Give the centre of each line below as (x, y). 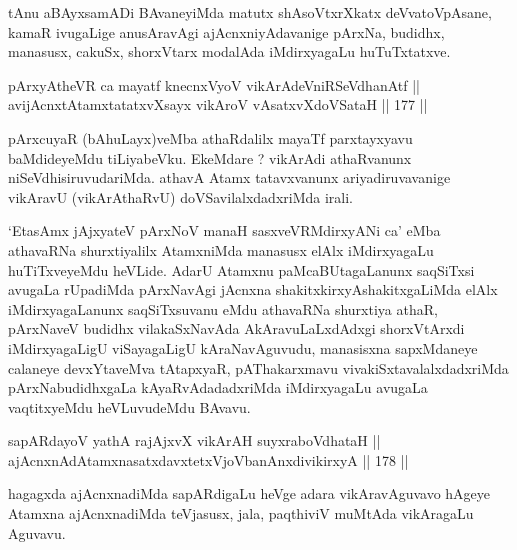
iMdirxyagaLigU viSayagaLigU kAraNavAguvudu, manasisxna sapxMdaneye (243, 347)
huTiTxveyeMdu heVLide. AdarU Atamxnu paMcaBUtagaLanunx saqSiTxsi (241, 269)
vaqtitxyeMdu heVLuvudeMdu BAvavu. (129, 406)
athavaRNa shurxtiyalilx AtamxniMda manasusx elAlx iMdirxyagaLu (221, 249)
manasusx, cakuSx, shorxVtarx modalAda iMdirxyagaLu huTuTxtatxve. (229, 51)
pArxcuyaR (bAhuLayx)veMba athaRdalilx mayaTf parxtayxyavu (210, 137)
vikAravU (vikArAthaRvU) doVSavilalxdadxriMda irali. (181, 196)
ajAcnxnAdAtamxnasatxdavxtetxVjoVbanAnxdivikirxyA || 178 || (208, 459)
